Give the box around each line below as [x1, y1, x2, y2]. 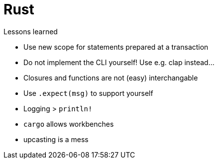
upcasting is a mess [23, 135, 89, 144]
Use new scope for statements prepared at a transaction [23, 42, 209, 51]
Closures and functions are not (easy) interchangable [23, 73, 198, 82]
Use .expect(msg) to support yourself [23, 88, 153, 97]
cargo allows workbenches [23, 119, 114, 128]
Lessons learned [3, 27, 58, 36]
